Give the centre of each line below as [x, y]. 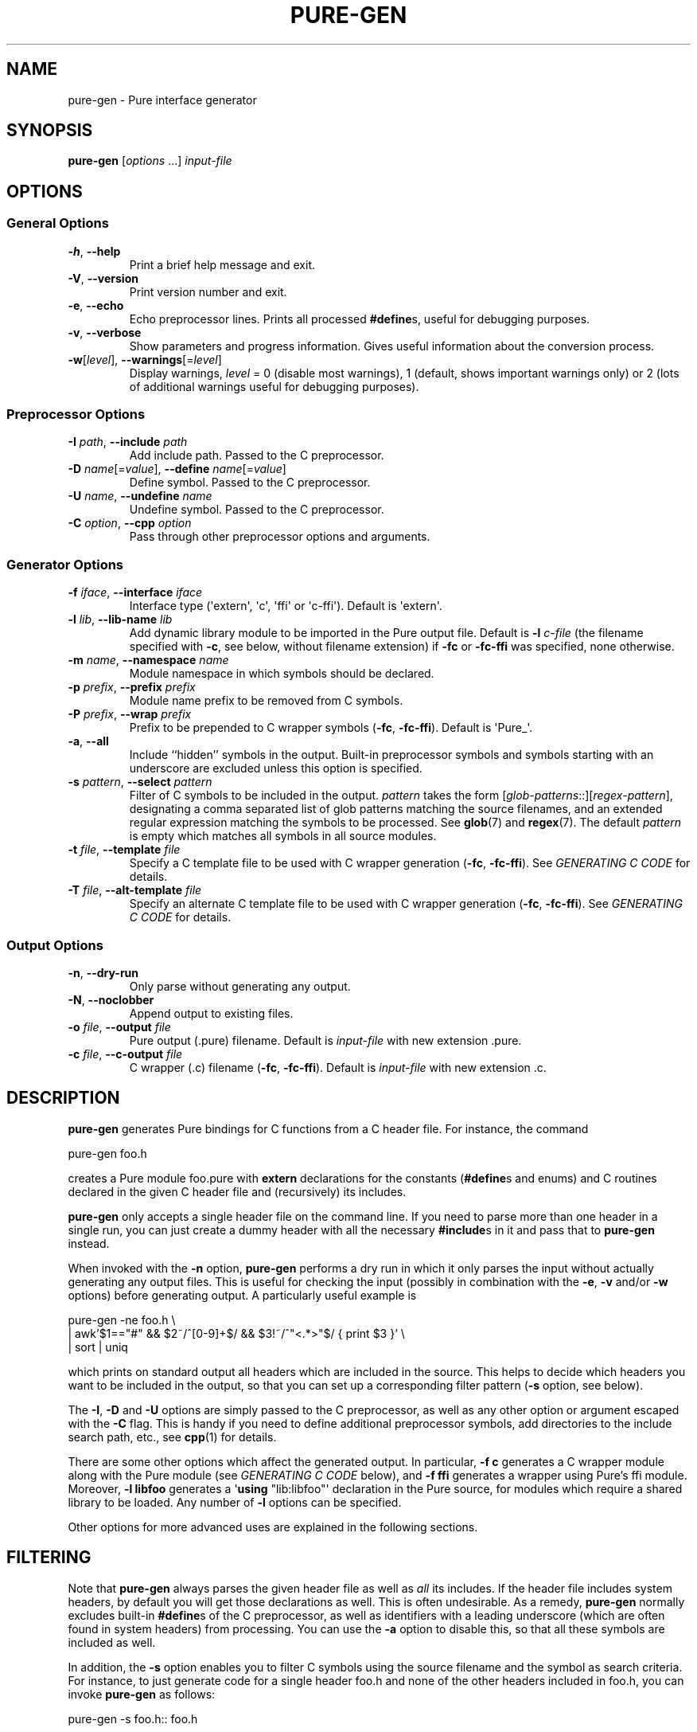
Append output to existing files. [211, 1013]
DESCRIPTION [63, 1098]
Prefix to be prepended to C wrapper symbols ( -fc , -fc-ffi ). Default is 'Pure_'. [331, 728]
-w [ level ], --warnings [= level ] [145, 359]
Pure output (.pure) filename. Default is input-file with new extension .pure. [325, 1040]
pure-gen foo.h [107, 1153]
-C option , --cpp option [130, 523]
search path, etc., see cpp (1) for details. [172, 1437]
